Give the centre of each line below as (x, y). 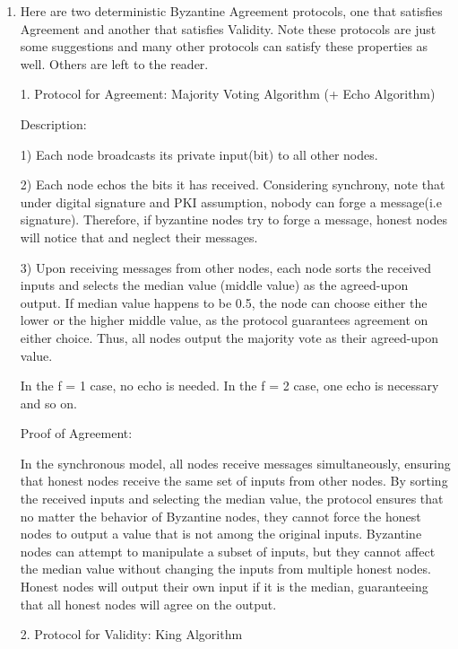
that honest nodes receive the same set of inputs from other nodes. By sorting (234, 481)
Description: (53, 123)
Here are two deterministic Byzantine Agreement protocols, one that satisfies (231, 11)
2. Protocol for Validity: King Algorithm (131, 634)
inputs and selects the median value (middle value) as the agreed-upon (214, 285)
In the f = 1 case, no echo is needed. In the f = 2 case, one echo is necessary (229, 386)
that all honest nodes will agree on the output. (148, 604)
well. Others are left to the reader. (114, 63)
